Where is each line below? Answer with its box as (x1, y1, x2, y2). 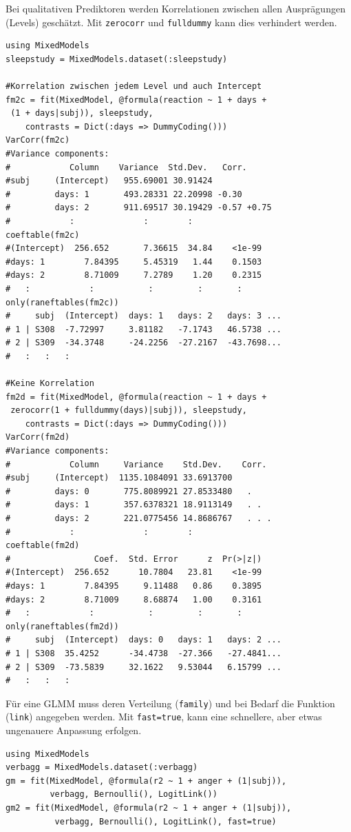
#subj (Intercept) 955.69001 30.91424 (6, 176, 213, 186)
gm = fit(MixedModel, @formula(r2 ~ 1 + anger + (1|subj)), (6, 775, 287, 786)
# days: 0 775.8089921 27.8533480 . (6, 486, 252, 496)
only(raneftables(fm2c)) (6, 297, 119, 307)
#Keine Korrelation (6, 378, 94, 389)
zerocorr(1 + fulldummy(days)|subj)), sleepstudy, (10, 405, 247, 416)
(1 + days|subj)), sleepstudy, (10, 108, 153, 119)
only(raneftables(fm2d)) (6, 621, 119, 631)
